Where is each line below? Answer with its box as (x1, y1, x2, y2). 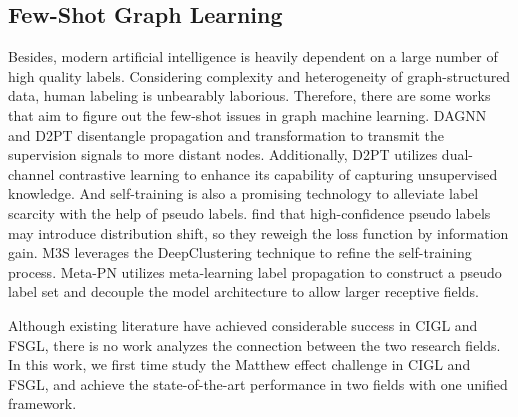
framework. (8, 393, 77, 414)
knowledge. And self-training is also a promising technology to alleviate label (8, 183, 479, 204)
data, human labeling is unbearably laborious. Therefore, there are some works (8, 85, 491, 106)
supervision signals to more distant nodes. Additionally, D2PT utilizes (8, 144, 438, 165)
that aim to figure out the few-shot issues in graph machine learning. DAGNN (8, 104, 487, 125)
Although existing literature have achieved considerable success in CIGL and (8, 314, 478, 335)
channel (8, 163, 55, 184)
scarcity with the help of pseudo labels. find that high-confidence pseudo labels (8, 202, 491, 223)
